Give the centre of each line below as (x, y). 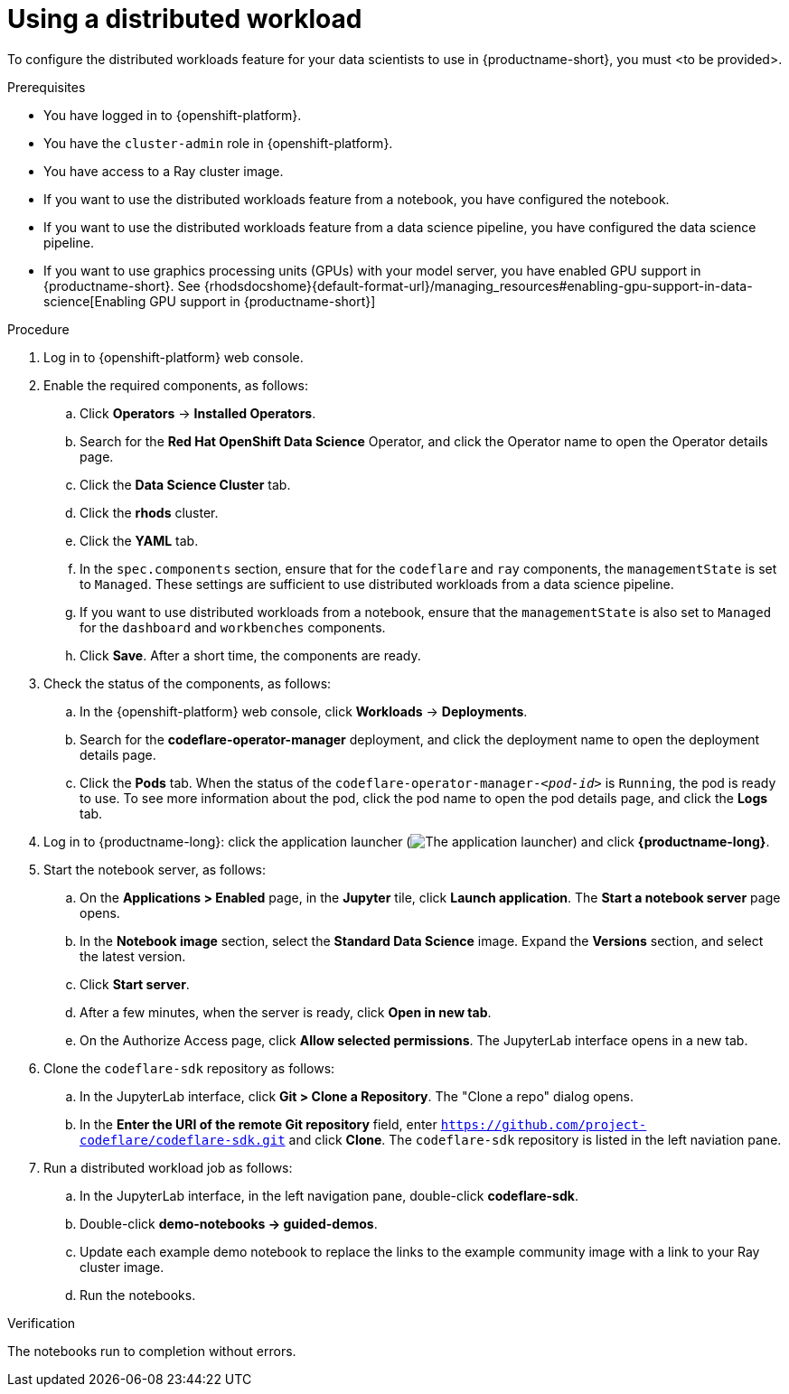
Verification (42, 1323)
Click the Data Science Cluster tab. (185, 484)
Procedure (38, 329)
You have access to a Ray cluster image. (164, 171)
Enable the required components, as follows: (176, 385)
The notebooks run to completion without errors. (152, 1351)
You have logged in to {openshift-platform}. (173, 115)
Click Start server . (135, 984)
